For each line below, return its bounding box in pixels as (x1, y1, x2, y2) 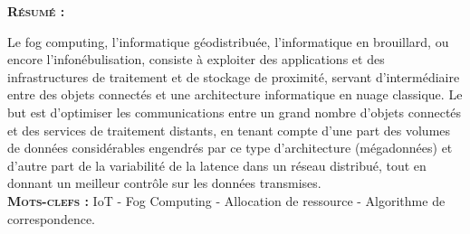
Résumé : (7, 2, 65, 20)
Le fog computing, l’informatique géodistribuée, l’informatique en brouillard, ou (7, 32, 449, 51)
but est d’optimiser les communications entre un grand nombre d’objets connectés (7, 102, 462, 121)
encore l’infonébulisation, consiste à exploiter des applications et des (7, 50, 385, 69)
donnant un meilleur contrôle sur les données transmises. (7, 173, 321, 192)
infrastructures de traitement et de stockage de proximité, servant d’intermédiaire (7, 67, 460, 86)
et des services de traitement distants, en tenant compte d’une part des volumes (7, 120, 451, 139)
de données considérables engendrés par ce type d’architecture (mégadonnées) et (7, 138, 453, 157)
